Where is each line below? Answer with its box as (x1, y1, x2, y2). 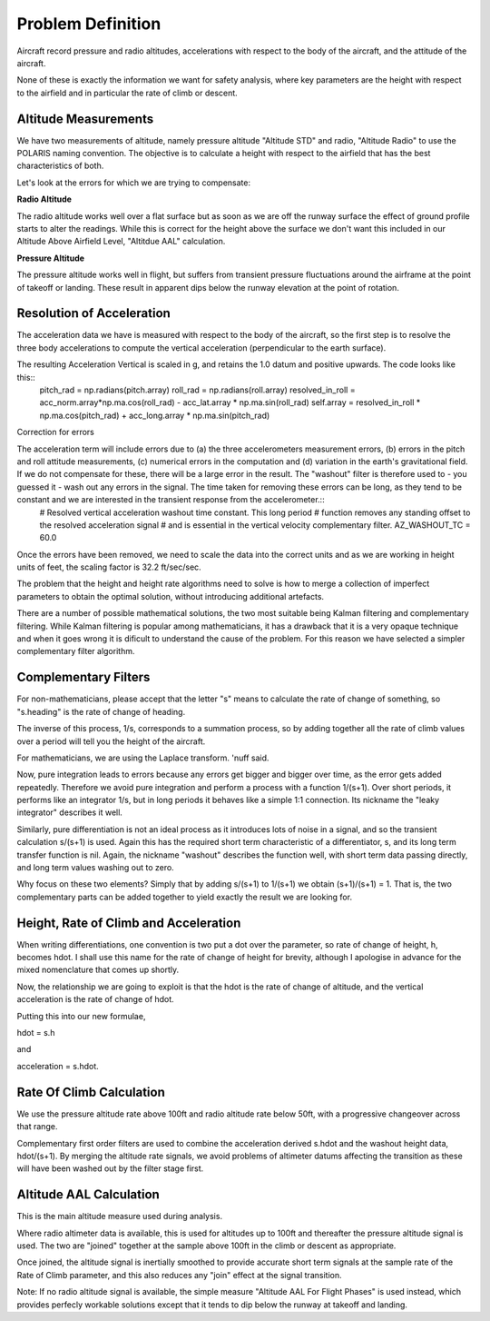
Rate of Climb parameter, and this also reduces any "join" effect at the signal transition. (16, 1269, 342, 1280)
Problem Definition (16, 14, 162, 34)
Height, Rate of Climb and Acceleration (16, 915, 241, 930)
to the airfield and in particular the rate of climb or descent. (16, 87, 238, 98)
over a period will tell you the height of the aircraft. (16, 736, 206, 747)
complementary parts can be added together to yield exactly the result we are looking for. (16, 891, 353, 902)
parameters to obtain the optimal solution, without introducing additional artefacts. (16, 591, 325, 601)
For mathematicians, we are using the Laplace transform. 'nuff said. (16, 752, 269, 763)
